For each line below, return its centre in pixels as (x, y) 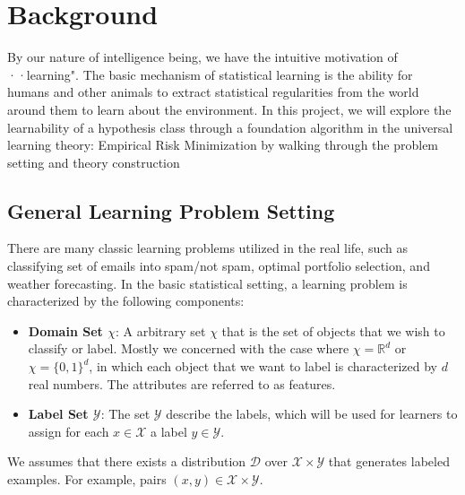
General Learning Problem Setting (171, 210)
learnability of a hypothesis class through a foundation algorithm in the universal (230, 127)
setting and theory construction (94, 162)
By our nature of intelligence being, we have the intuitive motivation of (202, 57)
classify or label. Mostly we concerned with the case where (189, 348)
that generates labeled (389, 461)
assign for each (69, 431)
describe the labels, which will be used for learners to (312, 414)
